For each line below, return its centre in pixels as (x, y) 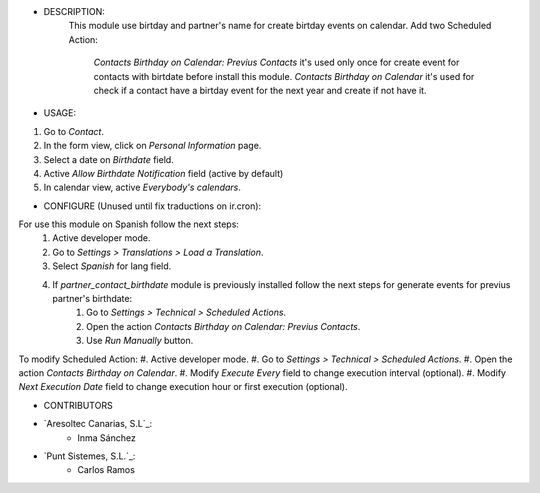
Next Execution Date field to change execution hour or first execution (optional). (183, 387)
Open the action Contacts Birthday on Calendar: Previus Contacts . (223, 326)
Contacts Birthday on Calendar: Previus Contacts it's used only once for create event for (276, 62)
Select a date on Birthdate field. (108, 159)
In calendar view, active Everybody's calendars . (142, 187)
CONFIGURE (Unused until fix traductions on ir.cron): (152, 206)
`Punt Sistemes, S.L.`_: (89, 456)
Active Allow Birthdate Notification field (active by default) (163, 173)
